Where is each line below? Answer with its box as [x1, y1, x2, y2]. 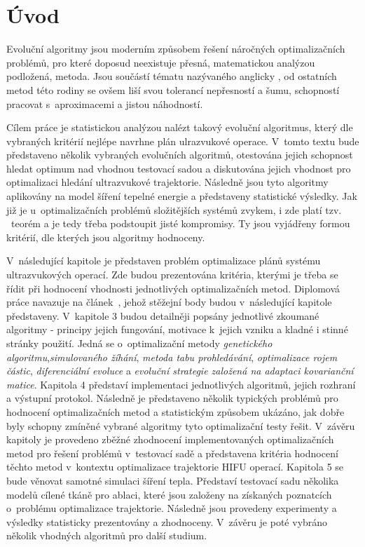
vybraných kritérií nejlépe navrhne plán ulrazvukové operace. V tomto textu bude [6, 133, 359, 148]
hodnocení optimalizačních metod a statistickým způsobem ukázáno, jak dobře [6, 404, 345, 419]
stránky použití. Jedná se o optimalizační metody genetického [6, 336, 273, 350]
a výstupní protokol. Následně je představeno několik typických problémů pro [6, 391, 338, 405]
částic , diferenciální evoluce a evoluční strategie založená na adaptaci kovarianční [6, 363, 354, 378]
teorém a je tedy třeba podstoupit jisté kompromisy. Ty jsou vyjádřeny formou [11, 216, 350, 231]
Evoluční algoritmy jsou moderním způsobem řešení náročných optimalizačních [6, 41, 345, 56]
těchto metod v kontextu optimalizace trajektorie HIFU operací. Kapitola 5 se [6, 459, 344, 474]
